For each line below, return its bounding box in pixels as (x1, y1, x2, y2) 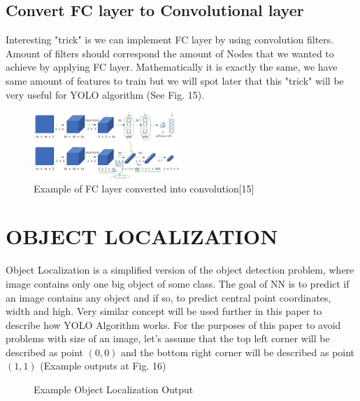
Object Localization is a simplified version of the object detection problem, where (6, 262, 354, 277)
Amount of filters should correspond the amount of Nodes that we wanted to (6, 45, 334, 60)
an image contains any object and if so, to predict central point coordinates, (6, 290, 331, 304)
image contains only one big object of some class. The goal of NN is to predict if (6, 276, 350, 290)
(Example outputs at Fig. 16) (40, 358, 166, 373)
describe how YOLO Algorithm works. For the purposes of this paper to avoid (6, 317, 341, 332)
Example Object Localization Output (34, 382, 194, 397)
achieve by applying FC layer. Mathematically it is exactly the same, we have (6, 59, 338, 74)
